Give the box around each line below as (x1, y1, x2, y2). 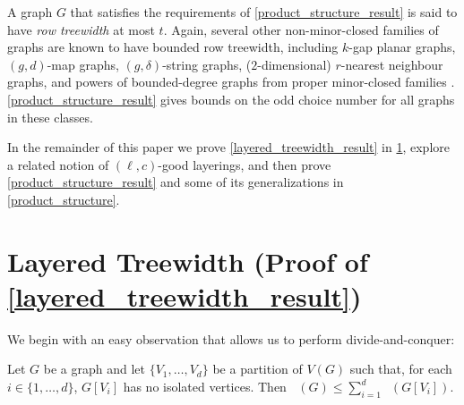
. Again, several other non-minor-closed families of (163, 20, 439, 38)
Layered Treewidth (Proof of (7, 242, 368, 279)
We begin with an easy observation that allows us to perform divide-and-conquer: (7, 329, 455, 348)
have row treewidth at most (7, 20, 155, 38)
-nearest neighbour (340, 55, 443, 73)
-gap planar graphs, (348, 38, 456, 56)
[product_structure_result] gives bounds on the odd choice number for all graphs (7, 89, 455, 108)
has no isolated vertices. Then (123, 377, 287, 396)
